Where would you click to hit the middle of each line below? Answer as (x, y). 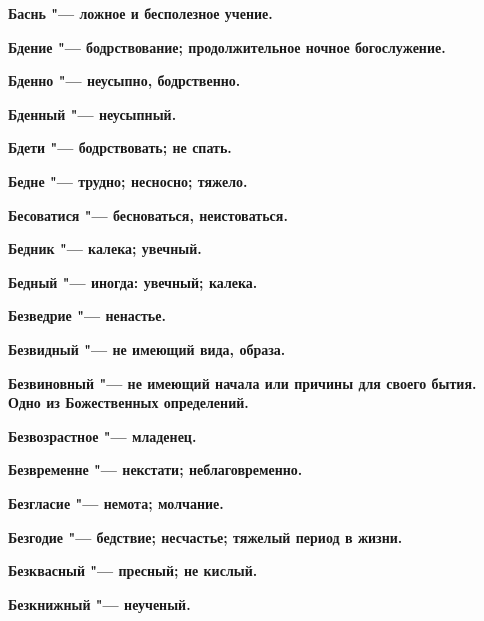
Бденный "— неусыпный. (92, 113)
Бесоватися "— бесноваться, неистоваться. (148, 214)
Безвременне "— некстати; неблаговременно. (155, 469)
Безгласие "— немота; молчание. (116, 502)
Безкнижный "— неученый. (99, 603)
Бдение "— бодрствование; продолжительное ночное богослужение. (227, 46)
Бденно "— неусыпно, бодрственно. (124, 80)
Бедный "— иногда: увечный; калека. (133, 281)
